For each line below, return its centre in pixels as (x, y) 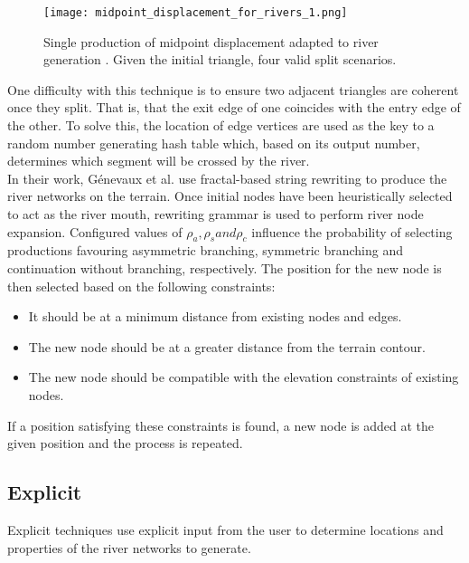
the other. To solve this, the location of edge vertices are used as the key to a (221, 125)
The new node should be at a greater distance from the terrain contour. (227, 346)
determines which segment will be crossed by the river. (159, 161)
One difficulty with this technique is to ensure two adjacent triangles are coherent (233, 89)
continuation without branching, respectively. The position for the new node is (225, 267)
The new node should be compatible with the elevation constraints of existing (244, 377)
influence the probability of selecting (352, 231)
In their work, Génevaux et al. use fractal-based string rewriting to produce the (227, 178)
